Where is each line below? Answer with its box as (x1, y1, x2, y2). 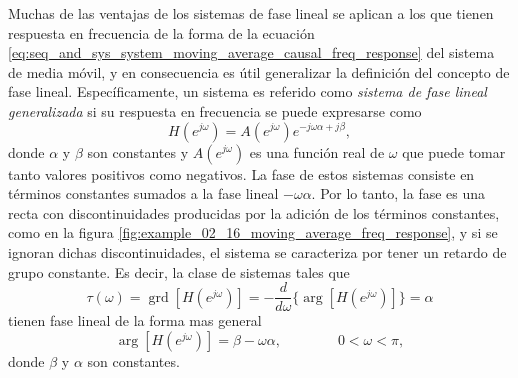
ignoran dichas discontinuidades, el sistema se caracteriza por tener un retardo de (8, 241, 507, 262)
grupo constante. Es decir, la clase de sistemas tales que (8, 261, 350, 282)
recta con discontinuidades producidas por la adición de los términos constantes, (8, 202, 500, 223)
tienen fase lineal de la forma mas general (8, 310, 262, 331)
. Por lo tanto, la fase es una (311, 183, 486, 204)
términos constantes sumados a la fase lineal (8, 183, 279, 204)
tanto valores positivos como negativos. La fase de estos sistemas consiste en (8, 163, 475, 184)
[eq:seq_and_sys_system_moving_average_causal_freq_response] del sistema (8, 42, 495, 63)
